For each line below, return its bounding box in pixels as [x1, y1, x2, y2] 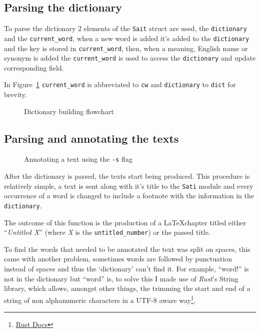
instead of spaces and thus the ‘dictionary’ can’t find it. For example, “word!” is [4, 263, 249, 274]
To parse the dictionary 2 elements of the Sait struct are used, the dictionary [4, 23, 247, 34]
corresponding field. [4, 62, 64, 73]
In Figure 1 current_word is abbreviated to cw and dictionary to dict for [4, 79, 236, 90]
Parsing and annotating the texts [4, 130, 179, 146]
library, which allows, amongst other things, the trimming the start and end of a [4, 283, 250, 293]
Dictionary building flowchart [24, 106, 114, 116]
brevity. [4, 89, 27, 100]
